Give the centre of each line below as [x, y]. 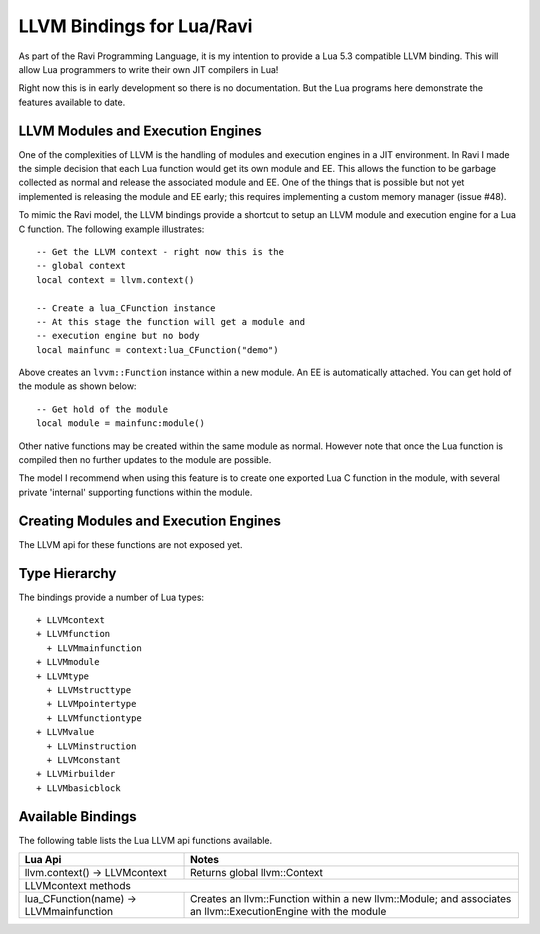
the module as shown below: [77, 386]
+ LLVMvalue [65, 732]
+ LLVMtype [63, 676]
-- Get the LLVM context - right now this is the [160, 251]
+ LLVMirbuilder [76, 774]
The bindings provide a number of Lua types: [111, 597]
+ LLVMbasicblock [78, 788]
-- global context [81, 266]
